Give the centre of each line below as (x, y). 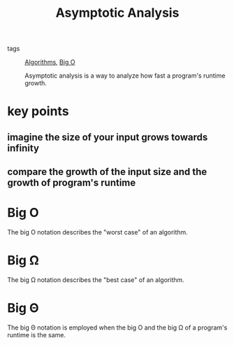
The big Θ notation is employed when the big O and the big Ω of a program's (117, 328)
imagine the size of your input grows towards (108, 137)
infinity (23, 148)
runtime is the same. (37, 335)
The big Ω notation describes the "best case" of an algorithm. (96, 280)
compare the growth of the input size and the (107, 172)
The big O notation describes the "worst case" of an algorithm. (98, 232)
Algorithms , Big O (50, 62)
